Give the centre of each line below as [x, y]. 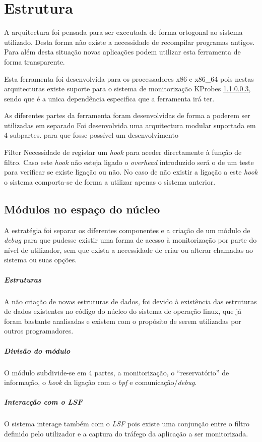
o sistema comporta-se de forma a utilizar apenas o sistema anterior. [110, 181]
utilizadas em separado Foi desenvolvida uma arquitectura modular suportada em [130, 125]
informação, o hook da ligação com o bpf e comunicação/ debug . [101, 382]
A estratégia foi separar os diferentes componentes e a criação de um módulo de [127, 230]
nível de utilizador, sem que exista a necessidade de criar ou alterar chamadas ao [129, 250]
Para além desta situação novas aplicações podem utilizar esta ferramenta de [122, 52]
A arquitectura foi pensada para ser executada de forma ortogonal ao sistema [123, 32]
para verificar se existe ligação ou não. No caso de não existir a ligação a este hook [131, 172]
